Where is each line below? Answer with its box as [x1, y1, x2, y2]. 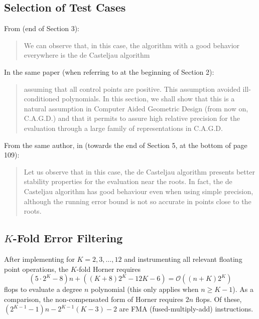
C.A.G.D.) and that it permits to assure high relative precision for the [24, 113, 240, 123]
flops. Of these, [195, 293, 242, 304]
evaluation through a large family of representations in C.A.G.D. [24, 122, 223, 133]
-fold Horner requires [76, 263, 141, 274]
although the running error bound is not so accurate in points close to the [24, 196, 251, 206]
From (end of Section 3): [4, 23, 79, 34]
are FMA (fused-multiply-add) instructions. [119, 303, 253, 314]
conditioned [24, 93, 60, 104]
